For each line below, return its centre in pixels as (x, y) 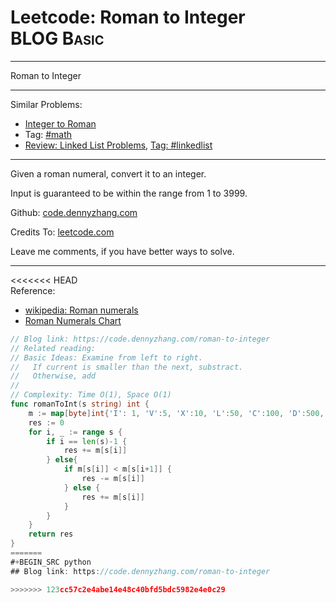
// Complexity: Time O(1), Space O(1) (91, 395)
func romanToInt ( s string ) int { (80, 404)
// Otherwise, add (53, 376)
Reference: (33, 290)
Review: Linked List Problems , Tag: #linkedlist (118, 145)
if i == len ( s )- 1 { (87, 441)
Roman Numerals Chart (73, 320)
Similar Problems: (46, 104)
